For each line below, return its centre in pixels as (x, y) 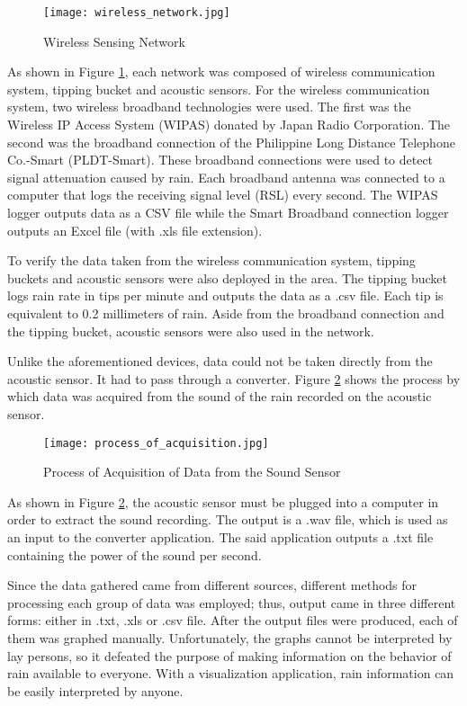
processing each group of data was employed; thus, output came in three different (232, 602)
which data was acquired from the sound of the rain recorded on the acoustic (220, 396)
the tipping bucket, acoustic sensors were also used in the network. (191, 331)
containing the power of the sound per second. (135, 554)
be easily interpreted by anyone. (95, 690)
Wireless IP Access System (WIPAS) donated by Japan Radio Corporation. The (229, 125)
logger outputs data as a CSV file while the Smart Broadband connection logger (228, 212)
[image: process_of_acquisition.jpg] (156, 443)
